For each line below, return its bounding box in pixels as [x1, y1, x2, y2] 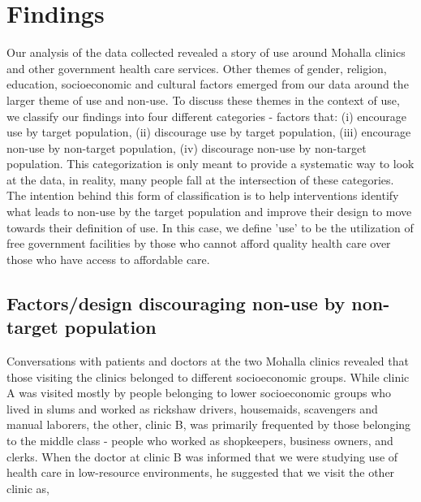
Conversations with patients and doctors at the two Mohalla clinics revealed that [6, 353, 409, 370]
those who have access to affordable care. [6, 250, 210, 267]
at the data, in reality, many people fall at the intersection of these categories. [6, 171, 394, 188]
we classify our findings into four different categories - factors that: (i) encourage [6, 107, 406, 124]
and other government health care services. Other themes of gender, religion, [6, 59, 387, 76]
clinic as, [6, 479, 49, 496]
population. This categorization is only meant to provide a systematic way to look [6, 155, 415, 172]
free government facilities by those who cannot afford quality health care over [6, 235, 391, 252]
